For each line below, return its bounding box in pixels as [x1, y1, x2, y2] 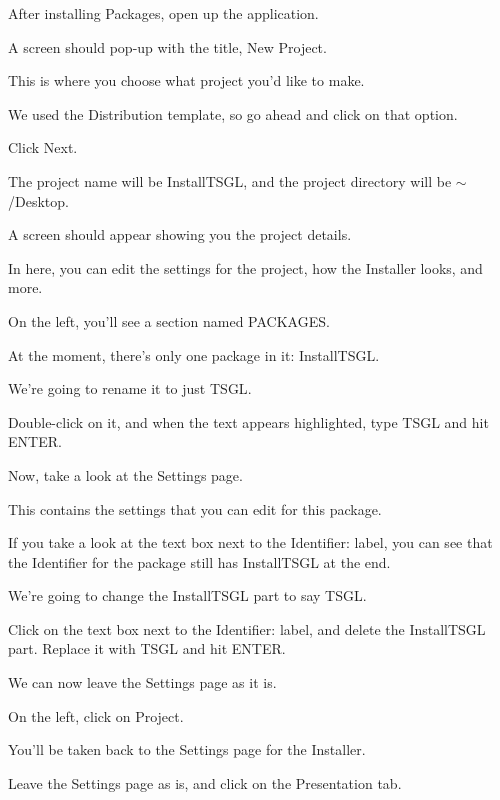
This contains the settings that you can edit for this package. [8, 498, 382, 519]
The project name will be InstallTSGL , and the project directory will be [8, 170, 452, 191]
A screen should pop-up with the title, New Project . [8, 36, 327, 57]
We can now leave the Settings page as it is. [8, 672, 277, 693]
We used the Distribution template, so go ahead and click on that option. [8, 103, 458, 124]
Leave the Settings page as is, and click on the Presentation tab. [8, 772, 402, 793]
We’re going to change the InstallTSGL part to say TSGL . [8, 585, 367, 606]
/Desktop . [8, 190, 69, 211]
